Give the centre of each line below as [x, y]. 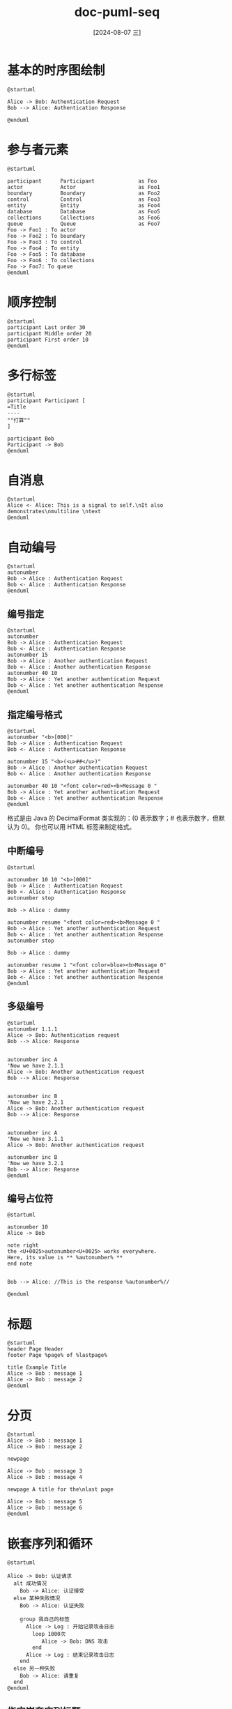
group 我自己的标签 [45, 1619]
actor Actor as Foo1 [84, 187]
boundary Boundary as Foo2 [84, 193]
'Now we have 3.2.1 [36, 1163]
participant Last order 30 [46, 327]
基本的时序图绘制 [56, 70]
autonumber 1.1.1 [32, 1029]
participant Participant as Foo [82, 181]
